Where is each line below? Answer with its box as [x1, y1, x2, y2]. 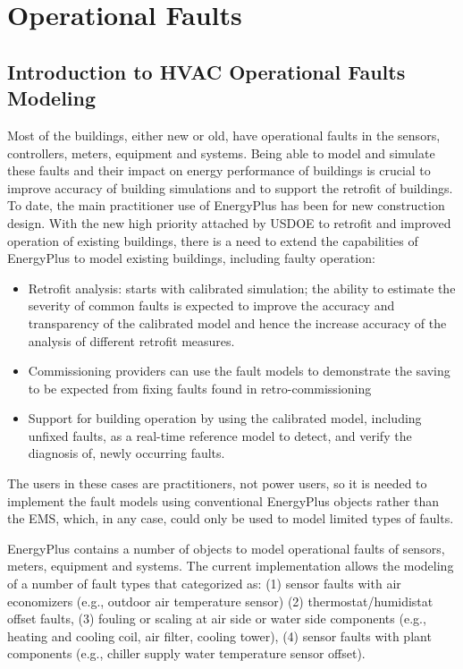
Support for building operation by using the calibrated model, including [28, 409, 422, 428]
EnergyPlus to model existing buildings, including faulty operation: [7, 249, 375, 267]
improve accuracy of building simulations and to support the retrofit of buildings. [7, 178, 453, 197]
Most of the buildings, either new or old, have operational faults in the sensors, [7, 125, 441, 144]
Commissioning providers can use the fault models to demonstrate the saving [28, 361, 450, 380]
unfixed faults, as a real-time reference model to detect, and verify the [28, 426, 412, 445]
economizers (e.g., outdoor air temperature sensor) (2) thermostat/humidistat [7, 591, 434, 610]
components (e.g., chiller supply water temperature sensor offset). [7, 644, 366, 663]
